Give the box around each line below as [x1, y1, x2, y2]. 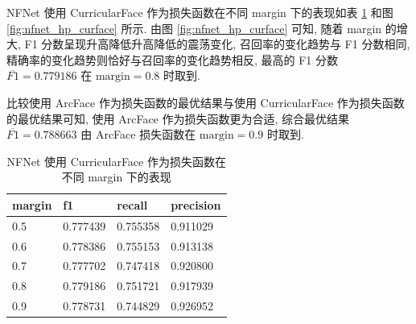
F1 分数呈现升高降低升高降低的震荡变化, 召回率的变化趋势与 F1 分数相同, [24, 35, 410, 52]
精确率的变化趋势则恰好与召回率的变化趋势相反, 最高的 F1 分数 [6, 51, 339, 68]
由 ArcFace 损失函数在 [80, 126, 196, 143]
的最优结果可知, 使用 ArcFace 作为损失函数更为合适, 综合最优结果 [6, 110, 350, 127]
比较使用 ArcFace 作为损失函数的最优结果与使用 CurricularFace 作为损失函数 [6, 93, 405, 110]
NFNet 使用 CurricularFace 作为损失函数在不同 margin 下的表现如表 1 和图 [6, 4, 393, 20]
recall [117, 196, 148, 213]
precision [171, 196, 221, 213]
